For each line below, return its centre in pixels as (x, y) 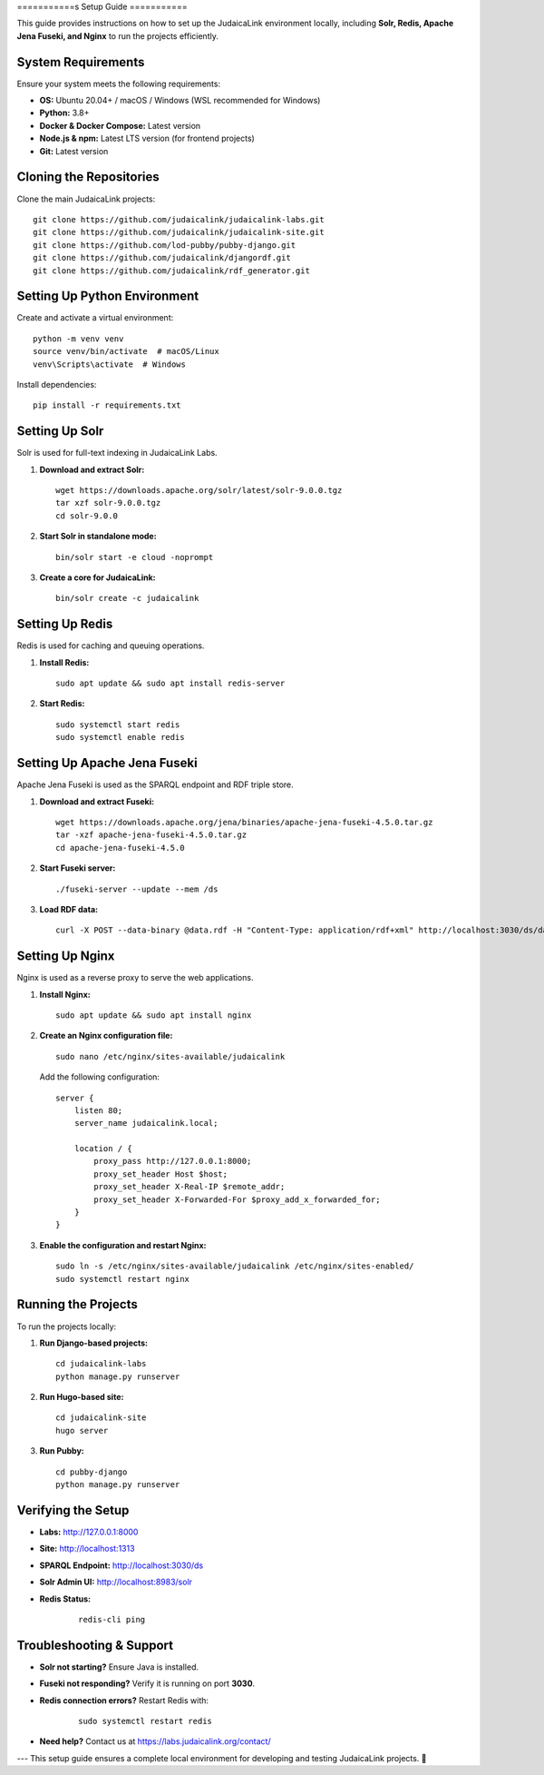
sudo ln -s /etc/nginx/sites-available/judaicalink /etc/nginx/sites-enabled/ (235, 1266)
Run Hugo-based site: (82, 1397)
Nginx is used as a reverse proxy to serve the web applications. (135, 978)
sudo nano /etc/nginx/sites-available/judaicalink (170, 1056)
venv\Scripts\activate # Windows (109, 364)
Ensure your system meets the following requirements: (119, 84)
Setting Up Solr (60, 431)
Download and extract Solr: (92, 469)
